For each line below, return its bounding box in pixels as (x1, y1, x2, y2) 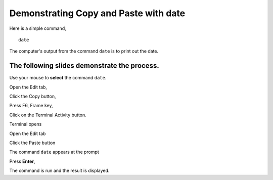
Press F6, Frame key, (9, 103, 53, 109)
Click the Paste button (9, 140, 56, 146)
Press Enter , (9, 158, 35, 164)
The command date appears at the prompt (9, 149, 100, 155)
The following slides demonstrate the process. (9, 61, 159, 70)
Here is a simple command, (9, 25, 66, 31)
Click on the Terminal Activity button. (9, 112, 87, 118)
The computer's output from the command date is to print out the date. (9, 48, 159, 54)
